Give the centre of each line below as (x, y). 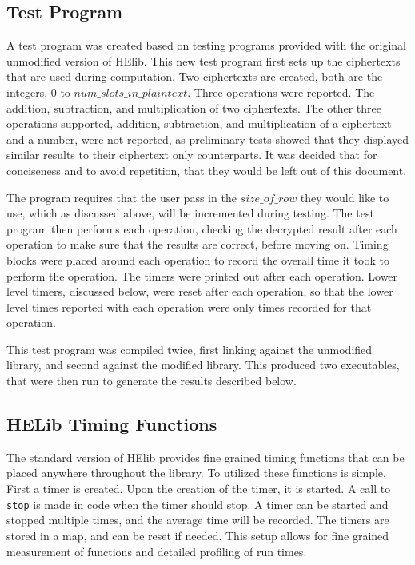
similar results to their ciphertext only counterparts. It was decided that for (192, 155)
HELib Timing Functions (112, 424)
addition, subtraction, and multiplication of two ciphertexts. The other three (194, 107)
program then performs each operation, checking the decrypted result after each (202, 228)
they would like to (345, 197)
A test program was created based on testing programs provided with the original (206, 45)
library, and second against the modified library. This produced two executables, (203, 365)
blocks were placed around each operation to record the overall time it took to (198, 259)
